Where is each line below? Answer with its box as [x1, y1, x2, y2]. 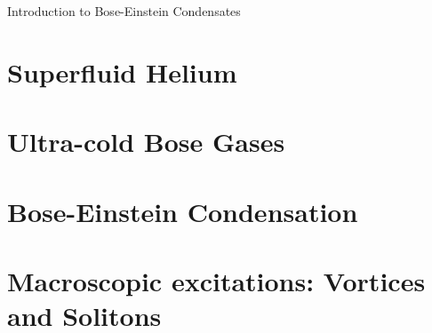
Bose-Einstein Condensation [7, 193, 358, 229]
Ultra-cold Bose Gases [7, 123, 285, 160]
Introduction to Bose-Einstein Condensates [7, 2, 241, 20]
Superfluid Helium [7, 53, 237, 90]
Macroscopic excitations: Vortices [7, 262, 426, 298]
